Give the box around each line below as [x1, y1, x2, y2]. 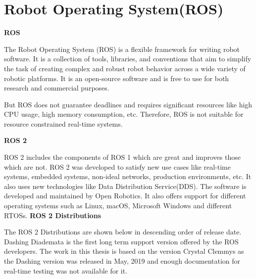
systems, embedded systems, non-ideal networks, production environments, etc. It [4, 171, 252, 182]
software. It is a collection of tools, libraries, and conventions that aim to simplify [4, 53, 252, 64]
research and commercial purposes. [4, 83, 109, 93]
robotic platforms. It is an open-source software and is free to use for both [4, 73, 229, 83]
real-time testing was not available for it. [4, 265, 128, 276]
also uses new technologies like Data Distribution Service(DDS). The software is [4, 181, 247, 191]
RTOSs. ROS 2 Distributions [4, 210, 101, 220]
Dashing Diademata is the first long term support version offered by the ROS [4, 236, 239, 246]
